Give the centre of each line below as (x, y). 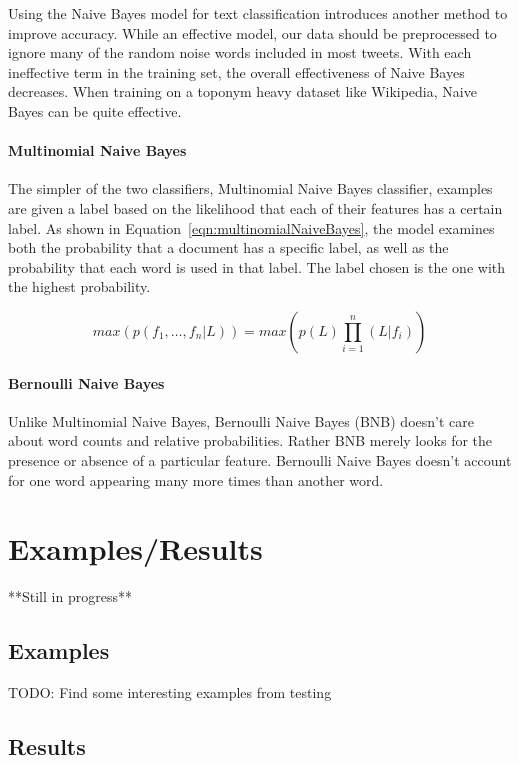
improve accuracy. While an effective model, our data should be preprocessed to (252, 32)
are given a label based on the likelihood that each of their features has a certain (255, 207)
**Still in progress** (70, 596)
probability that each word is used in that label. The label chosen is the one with (256, 266)
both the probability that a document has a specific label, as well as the (228, 247)
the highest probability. (79, 286)
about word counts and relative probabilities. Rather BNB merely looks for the (250, 440)
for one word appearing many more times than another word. (196, 479)
